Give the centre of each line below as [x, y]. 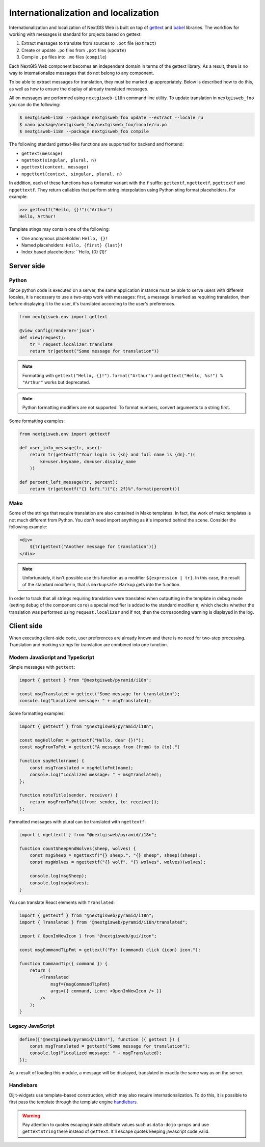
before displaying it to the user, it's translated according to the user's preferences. [92, 304]
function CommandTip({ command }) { [64, 963]
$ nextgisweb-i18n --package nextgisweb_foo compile [84, 132]
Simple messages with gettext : [42, 667]
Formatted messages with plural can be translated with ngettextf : [78, 821]
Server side [27, 266]
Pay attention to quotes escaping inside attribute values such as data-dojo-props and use [116, 1125]
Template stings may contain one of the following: [59, 229]
